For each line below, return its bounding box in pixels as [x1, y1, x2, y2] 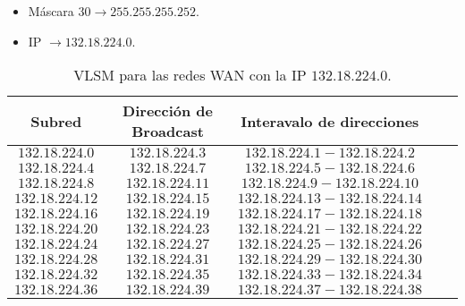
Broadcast [131, 121, 204, 142]
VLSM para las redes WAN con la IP [73, 64, 307, 86]
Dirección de [123, 100, 213, 122]
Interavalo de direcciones [241, 110, 419, 132]
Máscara [28, 2, 74, 20]
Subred [30, 110, 82, 132]
